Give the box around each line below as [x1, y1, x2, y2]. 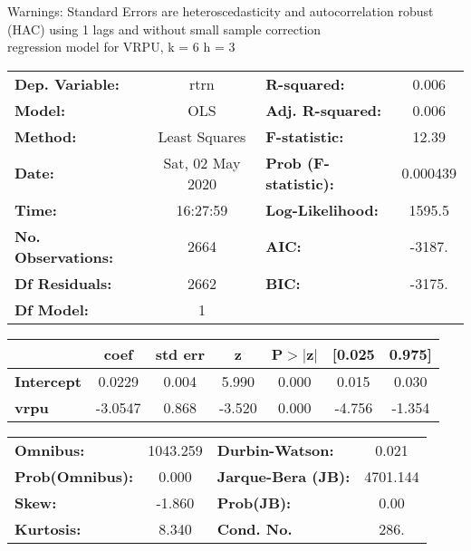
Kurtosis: [14, 517, 82, 539]
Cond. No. [216, 517, 293, 539]
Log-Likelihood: [265, 198, 379, 220]
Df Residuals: [14, 272, 112, 294]
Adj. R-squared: [265, 99, 382, 121]
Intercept [14, 370, 82, 391]
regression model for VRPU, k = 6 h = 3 [7, 37, 235, 56]
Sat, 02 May [163, 151, 241, 173]
